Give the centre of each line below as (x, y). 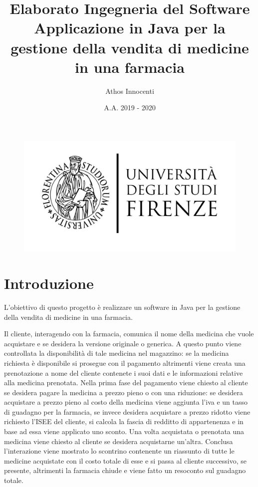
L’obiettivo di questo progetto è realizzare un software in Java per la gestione (122, 307)
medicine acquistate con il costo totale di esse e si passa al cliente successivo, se (126, 460)
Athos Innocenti (130, 91)
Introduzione (49, 283)
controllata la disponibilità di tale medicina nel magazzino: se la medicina (117, 353)
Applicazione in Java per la (130, 28)
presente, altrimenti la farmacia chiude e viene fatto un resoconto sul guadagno (125, 470)
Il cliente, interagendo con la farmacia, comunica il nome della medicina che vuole (129, 334)
